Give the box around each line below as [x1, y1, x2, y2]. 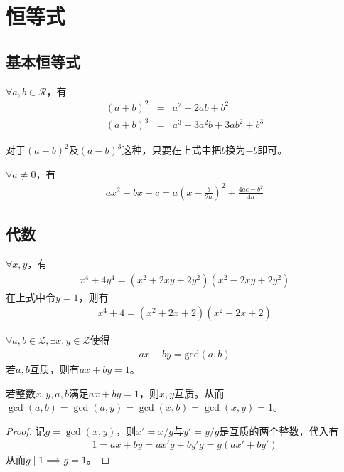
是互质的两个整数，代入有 [219, 423, 339, 438]
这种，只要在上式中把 [122, 142, 222, 157]
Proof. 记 [6, 423, 45, 438]
